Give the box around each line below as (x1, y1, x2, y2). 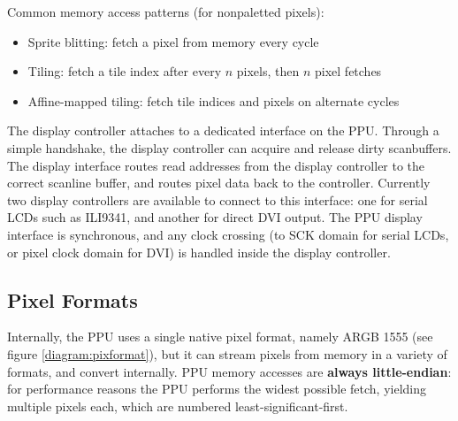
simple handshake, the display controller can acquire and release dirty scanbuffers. (7, 138, 452, 157)
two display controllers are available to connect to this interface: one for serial (7, 190, 428, 209)
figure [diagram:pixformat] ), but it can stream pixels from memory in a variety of (7, 344, 447, 363)
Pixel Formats (7, 286, 138, 313)
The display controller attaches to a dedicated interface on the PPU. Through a (7, 121, 439, 140)
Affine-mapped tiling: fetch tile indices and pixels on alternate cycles (27, 91, 400, 110)
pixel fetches (315, 62, 382, 80)
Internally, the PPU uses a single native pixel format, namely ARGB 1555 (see (7, 327, 433, 346)
